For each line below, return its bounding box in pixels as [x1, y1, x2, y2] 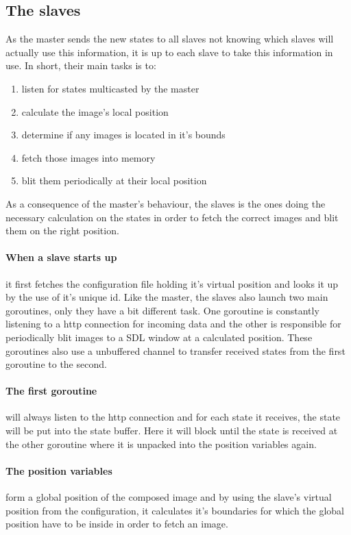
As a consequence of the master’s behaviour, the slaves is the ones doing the [5, 196, 326, 210]
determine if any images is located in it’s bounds [21, 127, 226, 142]
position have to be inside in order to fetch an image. [5, 517, 228, 531]
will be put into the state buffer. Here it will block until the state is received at [5, 423, 338, 438]
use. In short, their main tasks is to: [5, 58, 156, 73]
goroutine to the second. [5, 357, 107, 371]
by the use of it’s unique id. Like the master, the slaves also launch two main [5, 290, 328, 304]
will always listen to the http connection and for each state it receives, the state [5, 410, 341, 424]
